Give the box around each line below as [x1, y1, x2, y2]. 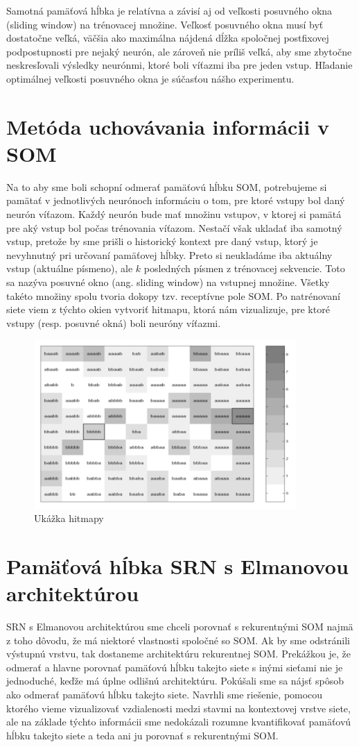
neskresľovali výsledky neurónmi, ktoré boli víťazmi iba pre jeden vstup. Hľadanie [6, 58, 353, 72]
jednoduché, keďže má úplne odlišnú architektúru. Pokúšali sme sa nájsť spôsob [6, 673, 344, 688]
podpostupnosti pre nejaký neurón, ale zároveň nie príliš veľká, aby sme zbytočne [6, 44, 352, 58]
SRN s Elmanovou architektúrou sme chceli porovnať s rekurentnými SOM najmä [6, 619, 353, 634]
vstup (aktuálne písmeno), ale [6, 261, 133, 276]
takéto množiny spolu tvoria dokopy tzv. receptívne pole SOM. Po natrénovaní [6, 288, 340, 303]
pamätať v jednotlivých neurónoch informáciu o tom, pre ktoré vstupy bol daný [6, 193, 345, 208]
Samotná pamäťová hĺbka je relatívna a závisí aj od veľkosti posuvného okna [6, 3, 333, 17]
